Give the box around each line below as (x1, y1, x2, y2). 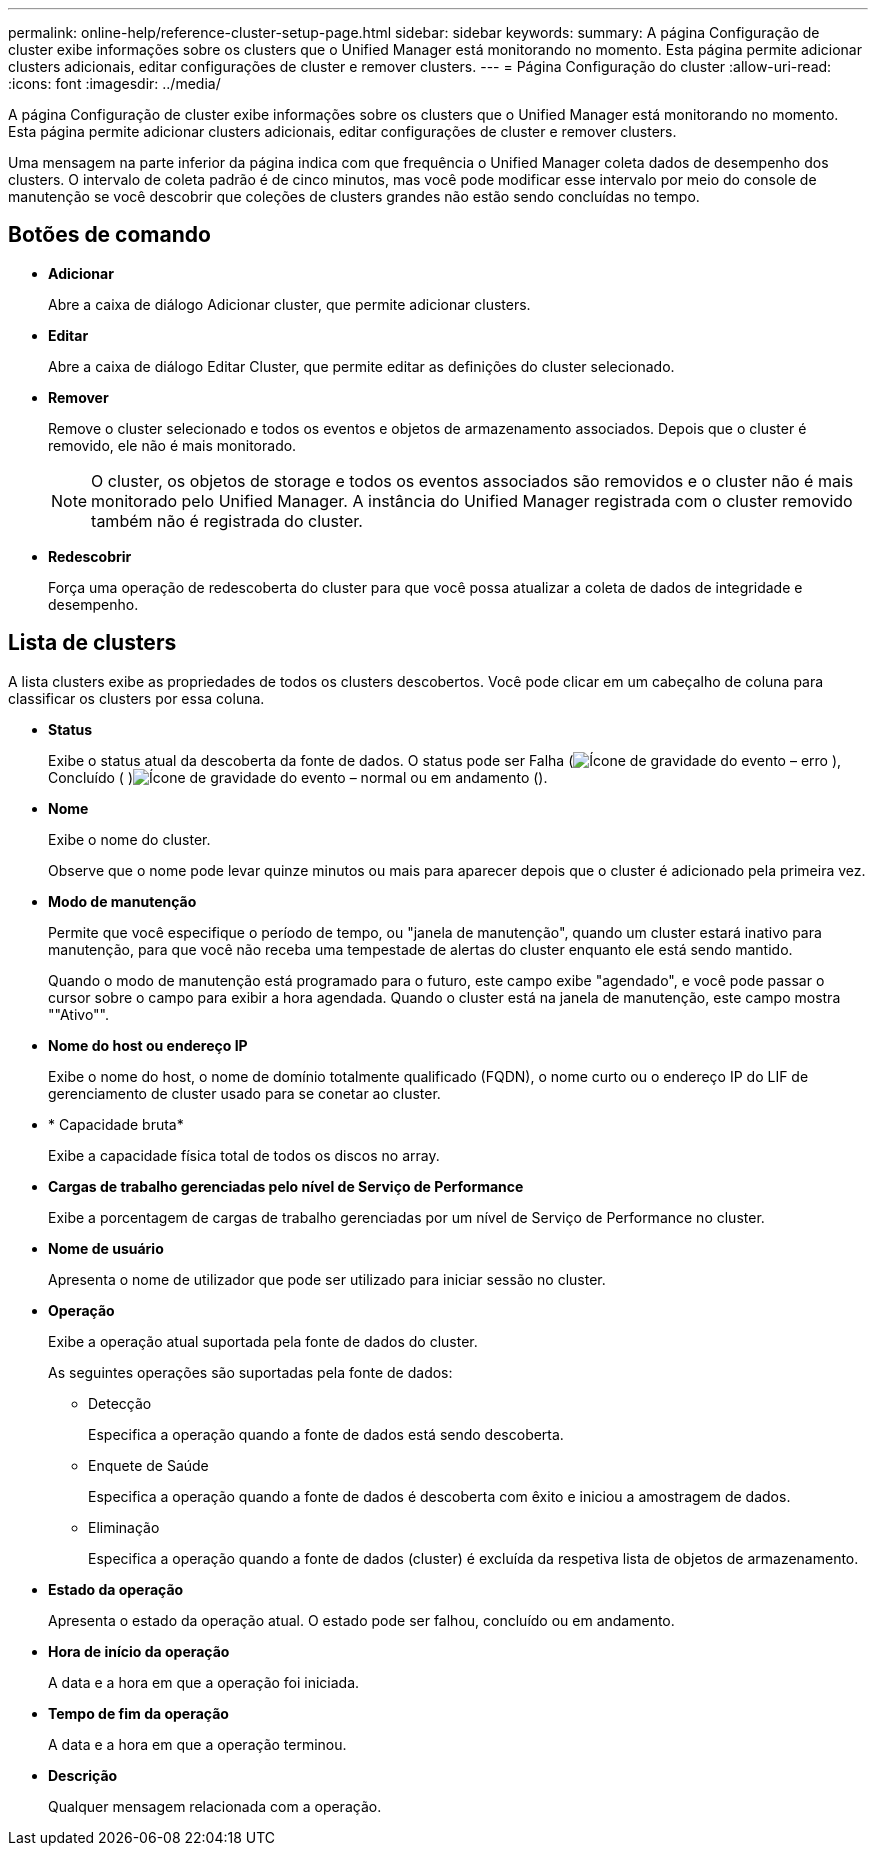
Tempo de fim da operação (48, 1704, 229, 1722)
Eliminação (88, 1518, 160, 1536)
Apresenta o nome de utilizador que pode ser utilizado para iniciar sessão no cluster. (48, 1270, 606, 1288)
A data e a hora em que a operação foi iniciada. (48, 1673, 360, 1691)
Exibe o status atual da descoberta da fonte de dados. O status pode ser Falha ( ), (48, 751, 842, 769)
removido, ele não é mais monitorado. (48, 436, 297, 454)
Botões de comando (8, 222, 211, 248)
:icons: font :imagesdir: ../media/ (8, 75, 221, 92)
